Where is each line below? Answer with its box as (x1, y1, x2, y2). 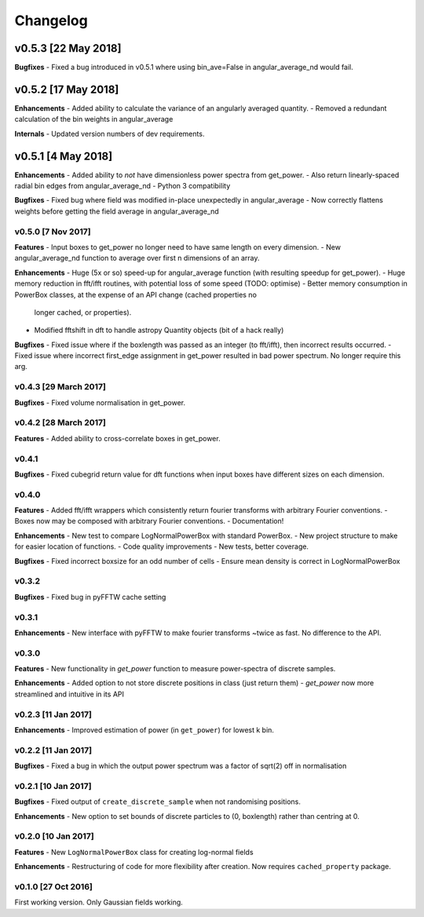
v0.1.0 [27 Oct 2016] (14, 881, 93, 892)
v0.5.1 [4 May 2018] (14, 149, 113, 163)
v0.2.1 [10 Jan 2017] (14, 780, 92, 791)
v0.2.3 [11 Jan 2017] (14, 709, 92, 720)
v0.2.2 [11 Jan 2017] (14, 744, 93, 755)
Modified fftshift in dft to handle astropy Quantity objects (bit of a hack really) (34, 326, 284, 335)
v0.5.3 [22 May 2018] (14, 42, 122, 55)
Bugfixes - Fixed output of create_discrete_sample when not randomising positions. (14, 797, 302, 806)
